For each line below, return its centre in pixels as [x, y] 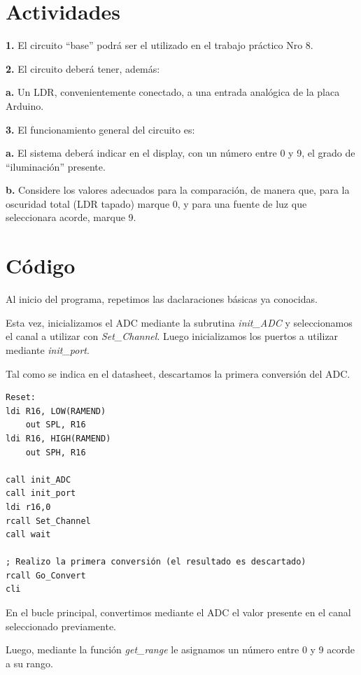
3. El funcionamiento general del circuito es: [100, 129]
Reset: [21, 398]
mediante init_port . [48, 349]
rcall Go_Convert [46, 575]
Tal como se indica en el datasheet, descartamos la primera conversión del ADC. [178, 373]
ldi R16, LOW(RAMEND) [56, 411]
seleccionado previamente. [61, 626]
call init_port [41, 493]
